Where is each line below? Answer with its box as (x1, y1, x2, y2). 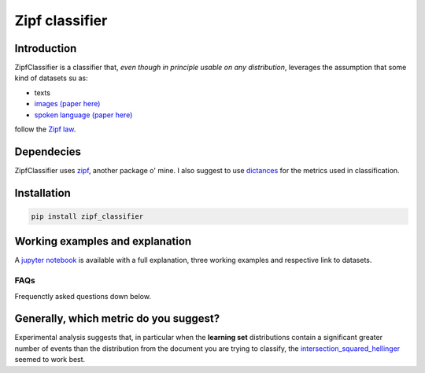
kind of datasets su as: (14, 73, 88, 83)
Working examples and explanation (14, 235, 192, 248)
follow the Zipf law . (14, 124, 76, 134)
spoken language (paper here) (34, 110, 133, 120)
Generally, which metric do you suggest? (14, 312, 220, 326)
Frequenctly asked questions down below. (14, 291, 151, 301)
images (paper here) (34, 99, 101, 109)
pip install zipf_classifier (31, 212, 144, 220)
